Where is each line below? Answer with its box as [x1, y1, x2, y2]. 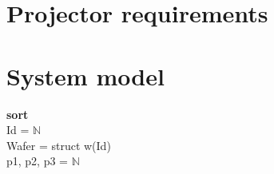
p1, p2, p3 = [6, 152, 69, 169]
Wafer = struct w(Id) [6, 136, 111, 153]
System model [6, 59, 165, 92]
